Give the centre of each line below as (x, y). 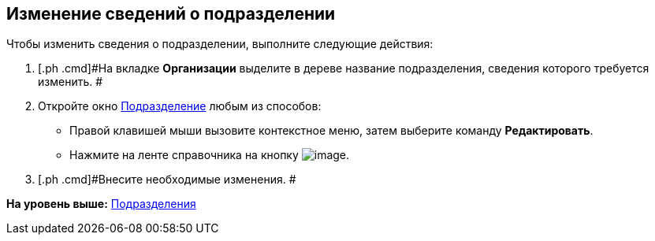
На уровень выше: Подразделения (101, 204)
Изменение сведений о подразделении (171, 14)
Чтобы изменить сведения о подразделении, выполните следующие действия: (220, 44)
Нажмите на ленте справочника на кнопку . (210, 155)
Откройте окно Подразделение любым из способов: (180, 106)
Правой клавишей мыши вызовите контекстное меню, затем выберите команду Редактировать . (331, 131)
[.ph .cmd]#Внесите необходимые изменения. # (167, 180)
